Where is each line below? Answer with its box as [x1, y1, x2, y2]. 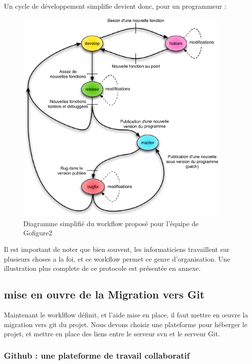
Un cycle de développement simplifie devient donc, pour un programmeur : [4, 1, 226, 11]
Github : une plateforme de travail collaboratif [4, 349, 190, 361]
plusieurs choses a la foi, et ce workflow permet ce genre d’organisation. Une [4, 253, 231, 264]
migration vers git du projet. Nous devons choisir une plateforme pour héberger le [4, 319, 248, 329]
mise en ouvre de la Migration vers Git [4, 287, 205, 302]
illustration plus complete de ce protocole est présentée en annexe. [4, 263, 201, 273]
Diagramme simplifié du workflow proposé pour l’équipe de [23, 218, 199, 228]
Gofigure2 [23, 228, 52, 238]
